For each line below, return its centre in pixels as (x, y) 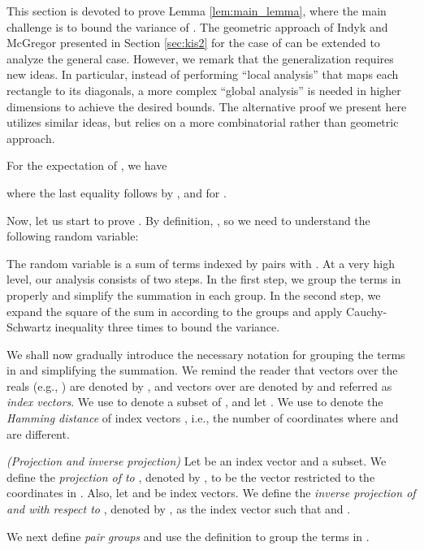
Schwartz (29, 327)
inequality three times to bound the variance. (167, 327)
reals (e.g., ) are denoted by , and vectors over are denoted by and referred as (199, 385)
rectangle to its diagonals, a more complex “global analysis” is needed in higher (204, 90)
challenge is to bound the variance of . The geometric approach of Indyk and (197, 26)
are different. (38, 433)
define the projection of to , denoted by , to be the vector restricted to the (191, 476)
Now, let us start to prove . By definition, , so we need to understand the (188, 220)
